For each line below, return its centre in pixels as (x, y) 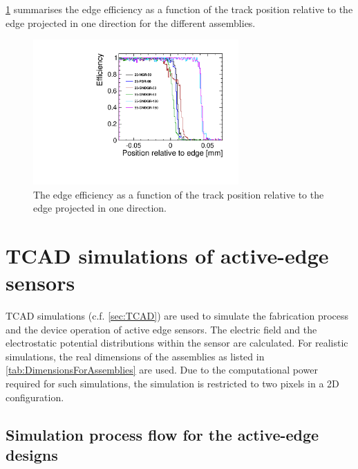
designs (32, 454)
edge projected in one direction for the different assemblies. (131, 22)
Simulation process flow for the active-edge (162, 434)
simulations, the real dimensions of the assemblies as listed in (135, 356)
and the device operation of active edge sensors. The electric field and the (161, 329)
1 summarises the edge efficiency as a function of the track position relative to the (179, 9)
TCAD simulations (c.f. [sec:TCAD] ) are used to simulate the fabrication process (177, 316)
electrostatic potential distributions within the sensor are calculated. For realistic (177, 343)
